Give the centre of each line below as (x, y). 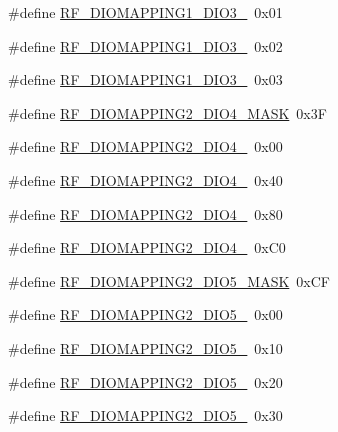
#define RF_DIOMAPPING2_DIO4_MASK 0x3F (167, 112)
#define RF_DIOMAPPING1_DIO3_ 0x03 (145, 79)
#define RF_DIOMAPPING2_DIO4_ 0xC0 (147, 247)
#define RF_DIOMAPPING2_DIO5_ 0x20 (145, 381)
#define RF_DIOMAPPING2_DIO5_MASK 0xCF (169, 280)
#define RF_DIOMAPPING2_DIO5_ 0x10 (145, 347)
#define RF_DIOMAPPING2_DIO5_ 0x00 (145, 314)
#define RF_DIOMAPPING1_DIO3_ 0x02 (145, 45)
